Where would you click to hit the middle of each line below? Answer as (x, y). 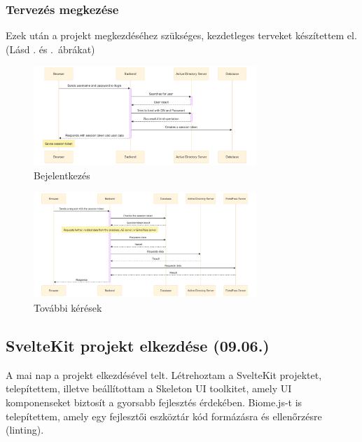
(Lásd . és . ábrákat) (50, 49)
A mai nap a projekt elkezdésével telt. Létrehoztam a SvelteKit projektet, (164, 374)
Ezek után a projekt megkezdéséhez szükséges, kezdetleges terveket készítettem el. (181, 35)
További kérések (68, 308)
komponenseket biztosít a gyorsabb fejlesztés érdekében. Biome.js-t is (154, 402)
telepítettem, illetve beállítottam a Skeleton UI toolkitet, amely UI (149, 388)
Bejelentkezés (62, 175)
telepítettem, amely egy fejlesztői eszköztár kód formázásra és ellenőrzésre (164, 416)
